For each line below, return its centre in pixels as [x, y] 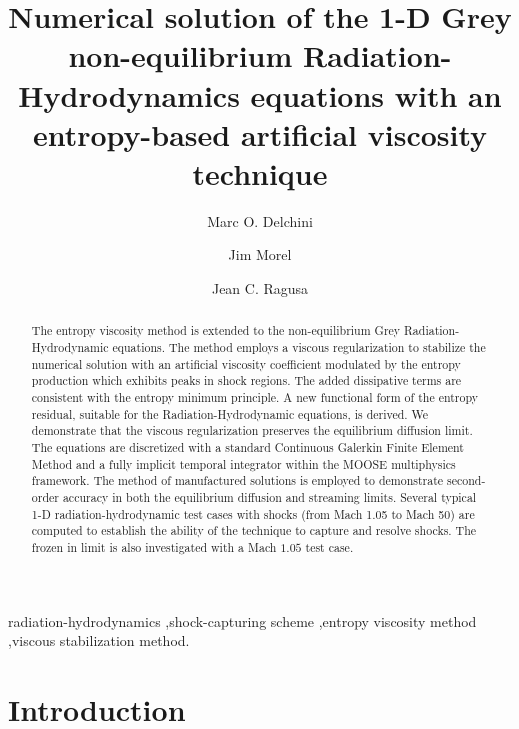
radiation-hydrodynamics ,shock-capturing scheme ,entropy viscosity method [242, 620]
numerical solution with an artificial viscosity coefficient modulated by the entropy [246, 363]
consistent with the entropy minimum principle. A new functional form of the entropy [254, 397]
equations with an [376, 94]
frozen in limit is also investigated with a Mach [154, 546]
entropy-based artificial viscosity [260, 133]
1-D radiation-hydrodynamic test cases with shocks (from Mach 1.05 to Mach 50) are [253, 513]
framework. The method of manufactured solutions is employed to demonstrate [237, 480]
